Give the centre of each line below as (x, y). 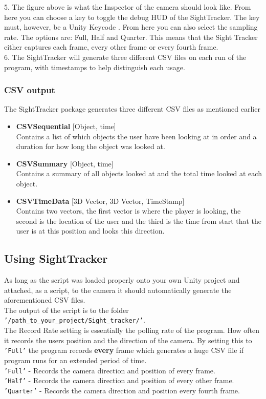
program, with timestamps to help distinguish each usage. (95, 67)
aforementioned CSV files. (45, 300)
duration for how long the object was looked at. (91, 146)
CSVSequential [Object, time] (66, 126)
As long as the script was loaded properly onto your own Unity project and (122, 280)
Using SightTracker (56, 258)
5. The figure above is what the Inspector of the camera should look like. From (128, 7)
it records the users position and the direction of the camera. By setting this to (128, 340)
